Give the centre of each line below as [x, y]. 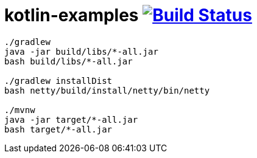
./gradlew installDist [58, 81]
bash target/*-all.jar [58, 129]
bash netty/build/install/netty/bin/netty [107, 90]
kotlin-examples [72, 15]
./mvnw [20, 110]
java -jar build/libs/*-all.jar [81, 51]
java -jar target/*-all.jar [71, 119]
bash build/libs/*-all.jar [69, 61]
